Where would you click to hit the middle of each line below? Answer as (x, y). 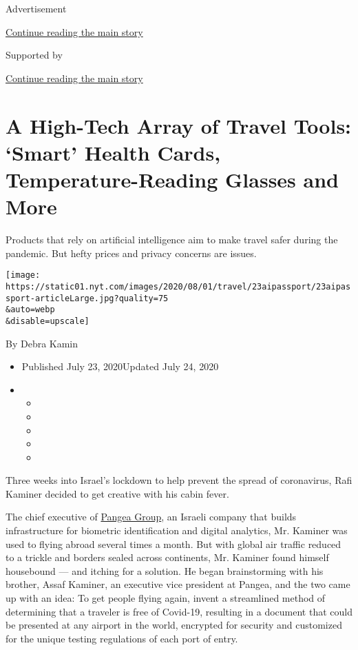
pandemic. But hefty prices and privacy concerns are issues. (131, 253)
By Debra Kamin (42, 343)
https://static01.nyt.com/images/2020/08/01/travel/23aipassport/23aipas (178, 286)
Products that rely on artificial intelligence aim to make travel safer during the (172, 240)
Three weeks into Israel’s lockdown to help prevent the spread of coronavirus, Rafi (179, 480)
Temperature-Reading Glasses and (172, 179)
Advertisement (36, 8)
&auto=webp (30, 310)
